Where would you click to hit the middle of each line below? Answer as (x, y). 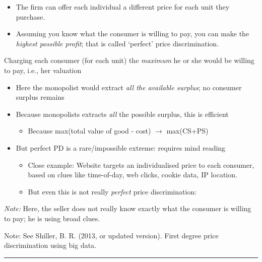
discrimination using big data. (50, 245)
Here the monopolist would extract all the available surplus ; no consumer (129, 87)
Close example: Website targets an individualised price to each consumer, (141, 165)
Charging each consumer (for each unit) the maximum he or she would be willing (129, 60)
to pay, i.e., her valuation (43, 70)
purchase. (30, 16)
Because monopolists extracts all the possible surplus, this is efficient (122, 114)
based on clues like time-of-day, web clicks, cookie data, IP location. (133, 175)
